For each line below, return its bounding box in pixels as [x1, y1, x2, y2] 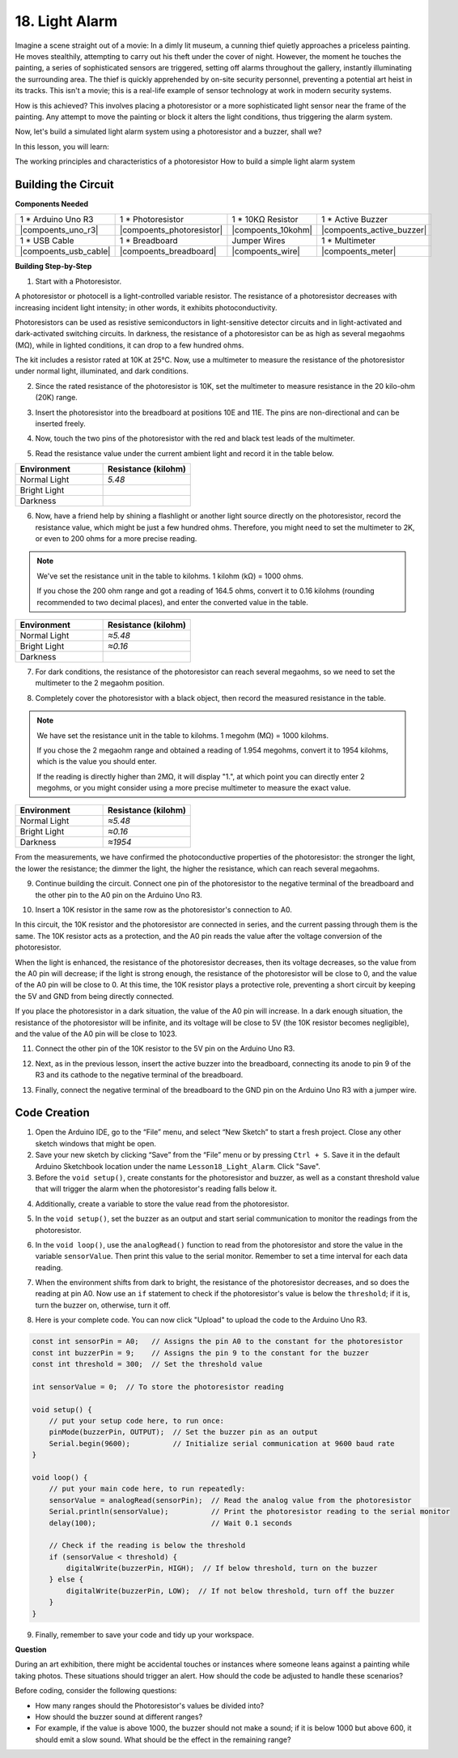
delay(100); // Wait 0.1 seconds [49, 1518, 293, 1527]
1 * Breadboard [119, 235, 178, 246]
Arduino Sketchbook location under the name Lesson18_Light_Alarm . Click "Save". [35, 1161, 321, 1171]
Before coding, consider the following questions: [15, 1686, 177, 1696]
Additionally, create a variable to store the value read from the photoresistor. [35, 1199, 290, 1209]
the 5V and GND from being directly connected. [15, 991, 174, 1001]
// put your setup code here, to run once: [49, 1416, 224, 1425]
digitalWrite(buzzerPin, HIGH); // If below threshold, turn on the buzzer [66, 1564, 378, 1573]
